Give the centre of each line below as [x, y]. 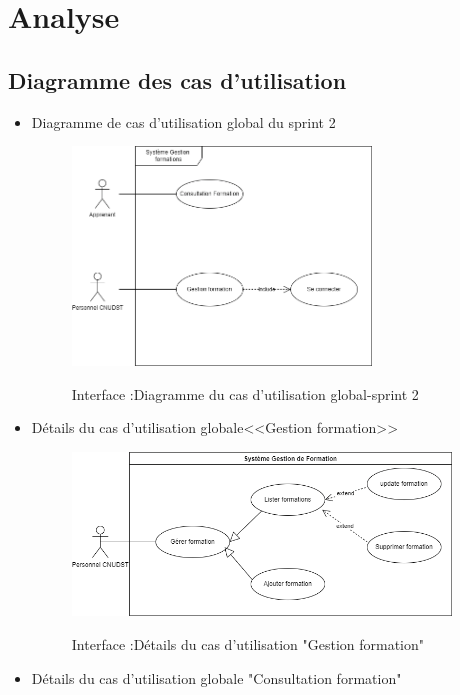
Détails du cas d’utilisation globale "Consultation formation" [216, 677]
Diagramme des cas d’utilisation [177, 79]
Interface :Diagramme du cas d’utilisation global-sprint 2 [245, 393]
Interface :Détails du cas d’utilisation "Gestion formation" [248, 643]
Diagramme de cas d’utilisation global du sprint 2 [183, 121]
